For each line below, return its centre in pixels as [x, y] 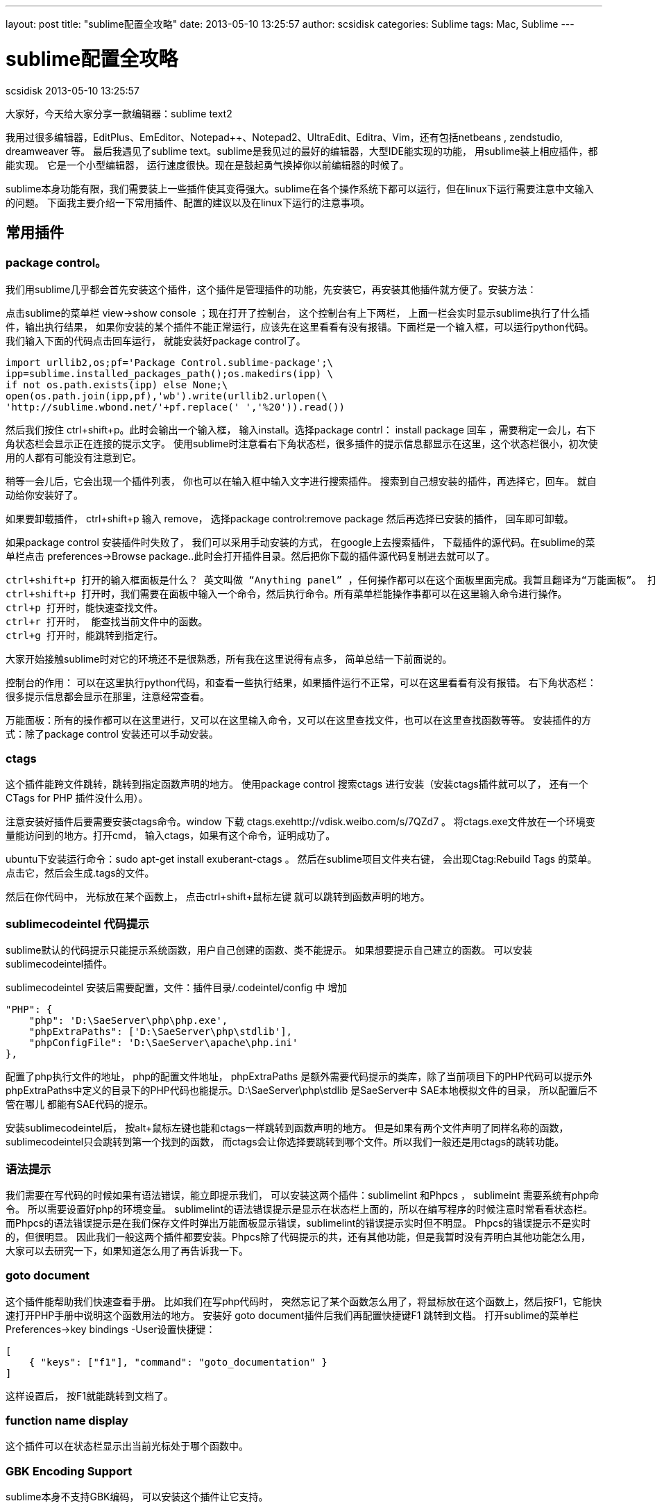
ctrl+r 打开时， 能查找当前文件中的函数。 [107, 621]
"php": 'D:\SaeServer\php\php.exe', [128, 1021]
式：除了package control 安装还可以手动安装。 [112, 734]
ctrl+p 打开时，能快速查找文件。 [85, 607]
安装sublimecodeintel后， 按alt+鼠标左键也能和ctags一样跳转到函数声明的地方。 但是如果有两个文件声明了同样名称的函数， [287, 1128]
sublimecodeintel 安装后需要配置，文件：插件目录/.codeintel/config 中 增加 [177, 988]
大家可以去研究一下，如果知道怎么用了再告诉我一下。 [127, 1250]
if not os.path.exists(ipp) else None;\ [117, 384]
